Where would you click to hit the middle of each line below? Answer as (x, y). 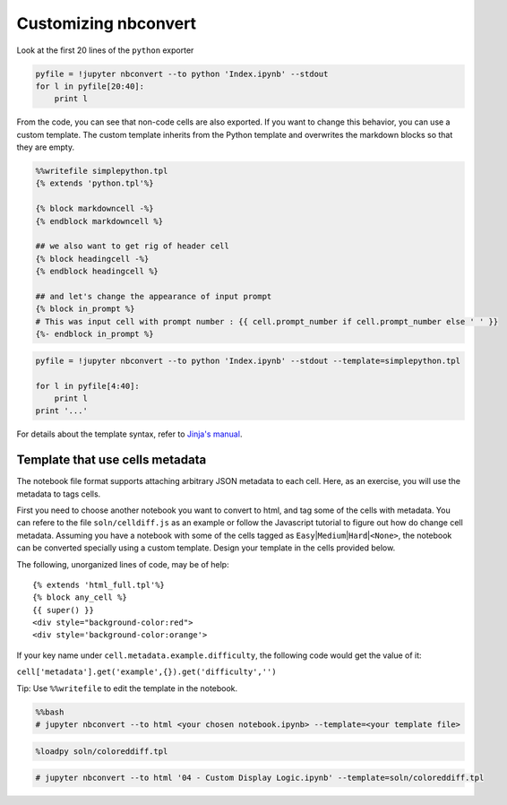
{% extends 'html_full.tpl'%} (99, 584)
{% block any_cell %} (80, 597)
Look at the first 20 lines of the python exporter (105, 50)
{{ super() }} (63, 610)
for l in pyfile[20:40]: (90, 86)
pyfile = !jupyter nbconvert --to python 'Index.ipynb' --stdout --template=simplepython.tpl (248, 360)
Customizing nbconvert (107, 23)
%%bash (50, 712)
